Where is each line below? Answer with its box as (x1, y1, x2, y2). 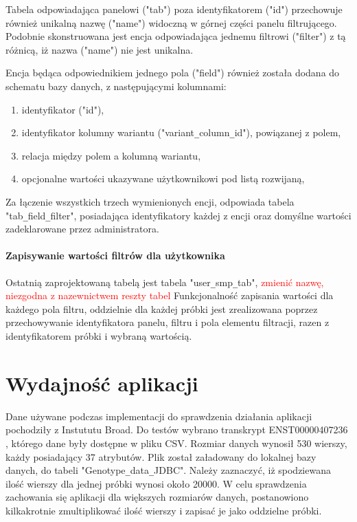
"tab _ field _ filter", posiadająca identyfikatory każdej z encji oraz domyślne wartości (5, 208, 352, 222)
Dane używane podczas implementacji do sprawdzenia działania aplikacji (5, 409, 312, 423)
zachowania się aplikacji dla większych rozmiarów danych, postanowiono (5, 490, 309, 504)
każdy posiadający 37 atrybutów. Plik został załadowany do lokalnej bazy (5, 449, 316, 464)
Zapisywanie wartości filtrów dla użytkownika (5, 248, 225, 263)
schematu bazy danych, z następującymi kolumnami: (5, 78, 227, 93)
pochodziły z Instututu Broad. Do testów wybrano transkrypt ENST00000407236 (5, 422, 348, 437)
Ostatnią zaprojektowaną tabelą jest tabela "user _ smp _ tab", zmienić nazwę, (5, 274, 324, 289)
